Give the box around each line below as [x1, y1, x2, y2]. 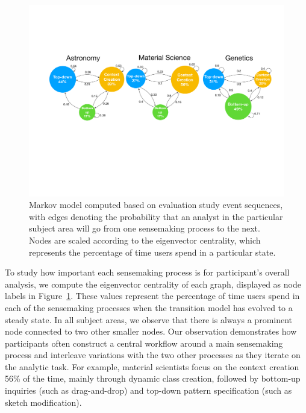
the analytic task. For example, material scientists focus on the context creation [5, 360, 299, 373]
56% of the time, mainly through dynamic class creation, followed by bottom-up [5, 372, 301, 385]
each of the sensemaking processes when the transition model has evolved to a [5, 301, 293, 314]
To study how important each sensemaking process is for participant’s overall [5, 266, 290, 279]
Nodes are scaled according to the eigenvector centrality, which [29, 233, 261, 246]
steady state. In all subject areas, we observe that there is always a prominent [5, 313, 293, 326]
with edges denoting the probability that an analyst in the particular [29, 210, 283, 222]
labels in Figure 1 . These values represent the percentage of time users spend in [5, 289, 300, 302]
